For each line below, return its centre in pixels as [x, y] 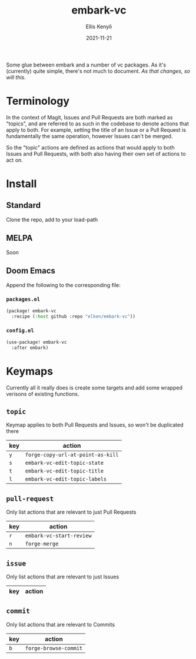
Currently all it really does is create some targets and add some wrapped [94, 387]
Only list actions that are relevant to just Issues [63, 577]
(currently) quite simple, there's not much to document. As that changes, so [98, 71]
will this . [16, 77]
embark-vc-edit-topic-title [64, 471]
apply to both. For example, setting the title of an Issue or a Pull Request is [96, 129]
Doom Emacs [31, 271]
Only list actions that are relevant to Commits [61, 624]
